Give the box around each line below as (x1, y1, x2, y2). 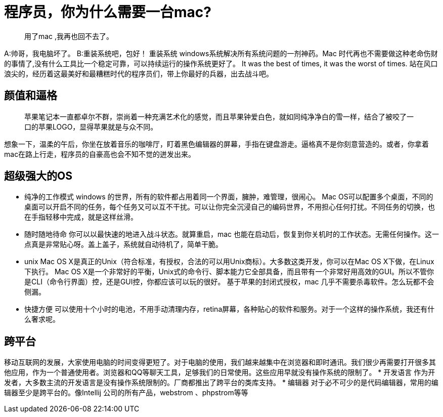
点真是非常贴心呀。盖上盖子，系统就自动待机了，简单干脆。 (24, 240, 223, 249)
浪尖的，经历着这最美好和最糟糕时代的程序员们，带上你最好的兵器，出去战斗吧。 (4, 69, 273, 78)
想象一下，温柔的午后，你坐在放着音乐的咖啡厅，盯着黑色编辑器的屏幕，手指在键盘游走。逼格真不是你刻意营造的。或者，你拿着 (4, 139, 429, 148)
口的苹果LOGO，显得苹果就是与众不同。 (24, 122, 158, 131)
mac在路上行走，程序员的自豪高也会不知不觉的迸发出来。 (4, 149, 196, 158)
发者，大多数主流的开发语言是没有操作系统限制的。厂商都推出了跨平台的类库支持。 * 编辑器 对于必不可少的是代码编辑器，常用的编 (4, 378, 438, 387)
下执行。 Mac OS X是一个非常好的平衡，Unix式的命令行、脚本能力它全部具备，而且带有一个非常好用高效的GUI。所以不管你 (24, 267, 434, 276)
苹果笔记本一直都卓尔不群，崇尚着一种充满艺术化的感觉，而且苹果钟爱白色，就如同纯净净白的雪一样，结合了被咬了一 (24, 112, 414, 121)
